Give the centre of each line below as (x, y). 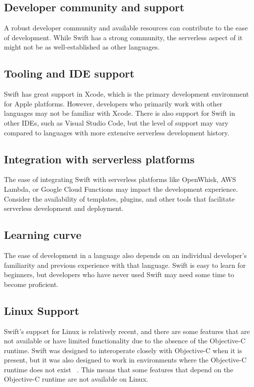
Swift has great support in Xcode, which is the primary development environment (127, 94)
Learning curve (43, 235)
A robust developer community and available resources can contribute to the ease (126, 28)
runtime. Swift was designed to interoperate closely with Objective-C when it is (123, 350)
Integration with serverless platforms (99, 159)
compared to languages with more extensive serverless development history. (117, 132)
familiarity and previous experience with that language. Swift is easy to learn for (125, 265)
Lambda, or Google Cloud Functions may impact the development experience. (121, 189)
